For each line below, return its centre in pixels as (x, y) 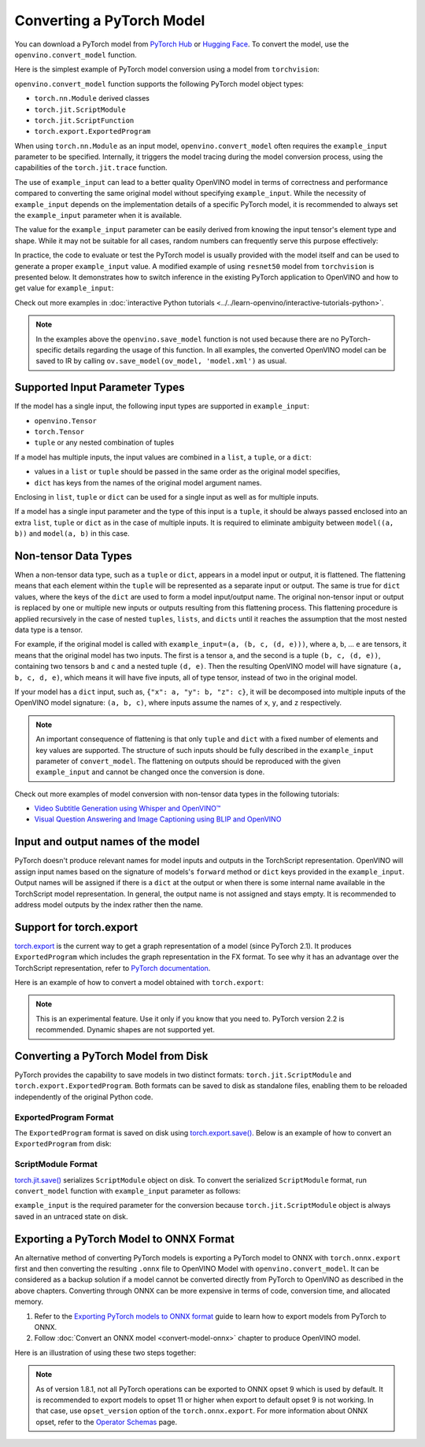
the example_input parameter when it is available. (98, 216)
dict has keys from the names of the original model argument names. (148, 482)
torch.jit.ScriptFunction (84, 120)
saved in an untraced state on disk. (72, 1216)
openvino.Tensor (66, 421)
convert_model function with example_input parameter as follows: (128, 1190)
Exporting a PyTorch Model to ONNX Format (125, 1239)
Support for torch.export (76, 927)
